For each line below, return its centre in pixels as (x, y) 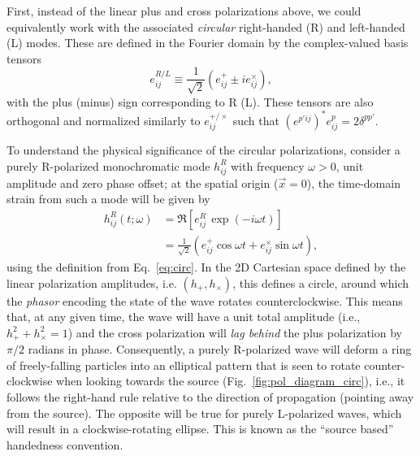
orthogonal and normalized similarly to (104, 120)
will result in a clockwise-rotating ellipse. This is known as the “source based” (200, 429)
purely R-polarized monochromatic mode (108, 165)
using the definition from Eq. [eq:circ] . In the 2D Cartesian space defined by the (206, 266)
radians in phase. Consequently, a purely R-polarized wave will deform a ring (220, 349)
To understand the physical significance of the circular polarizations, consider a (204, 150)
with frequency (268, 165)
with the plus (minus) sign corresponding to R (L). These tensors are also (190, 101)
